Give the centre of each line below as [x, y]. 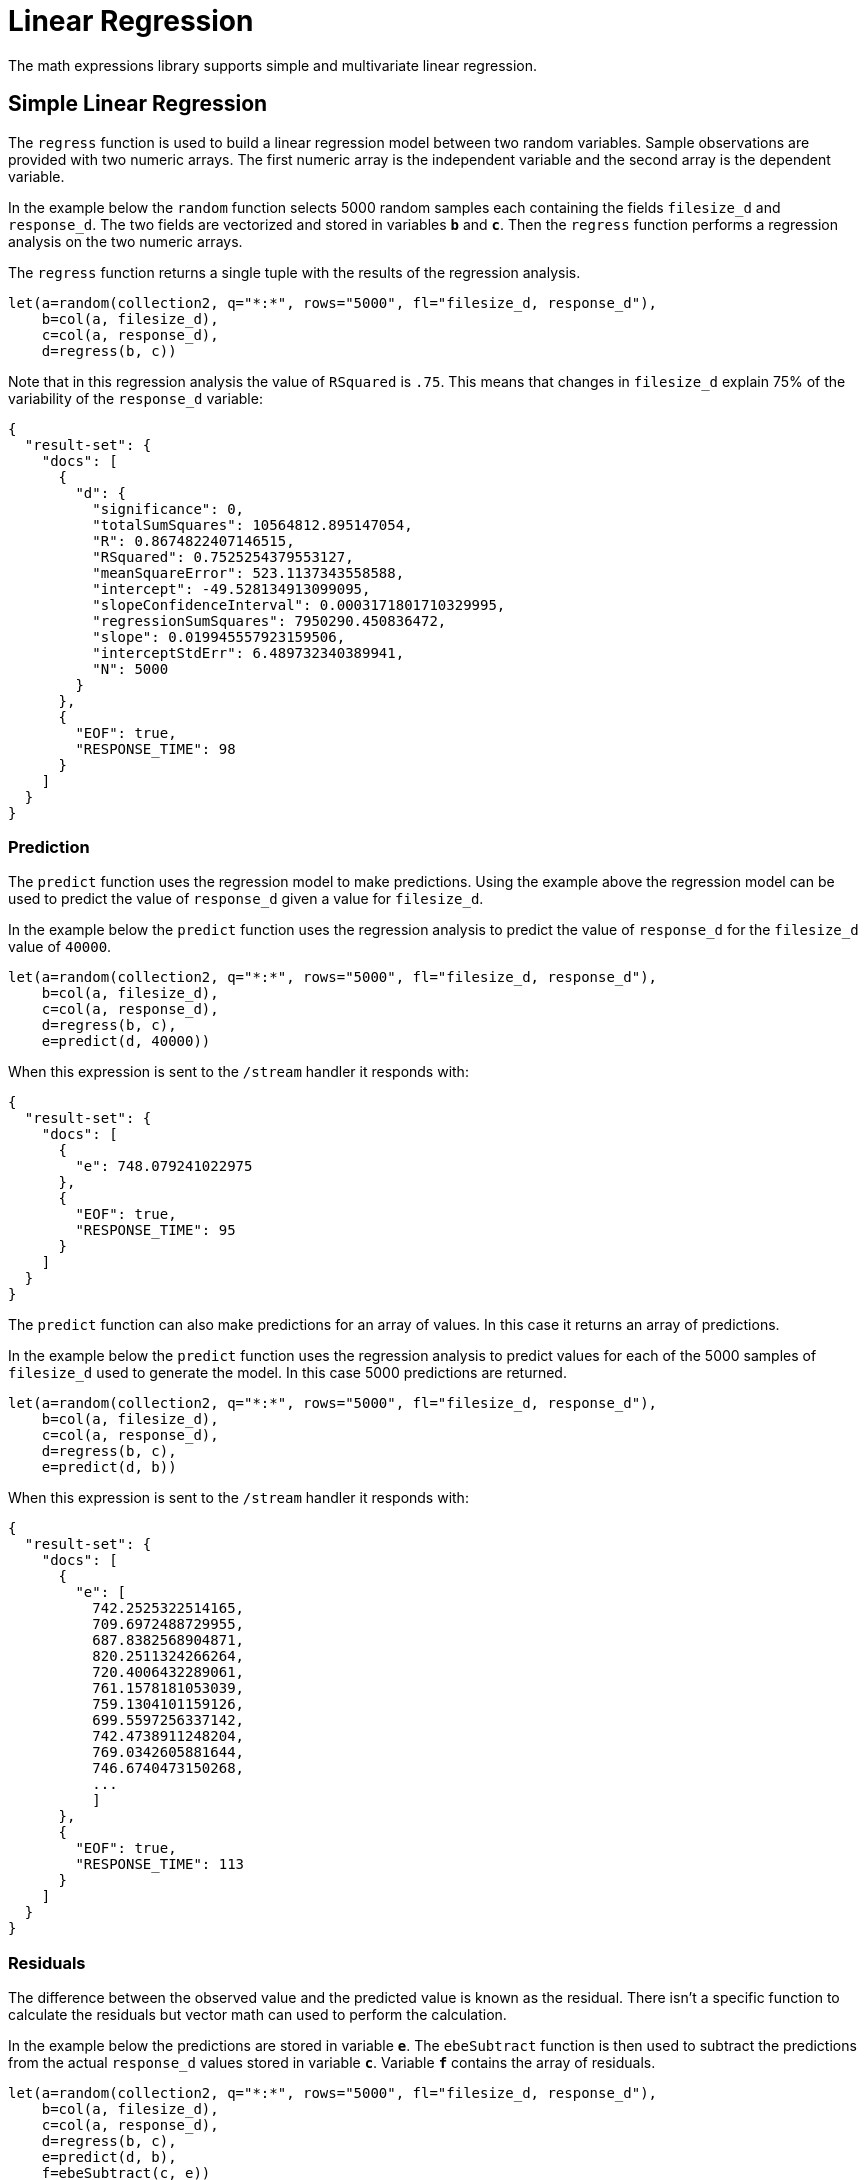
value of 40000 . [60, 947]
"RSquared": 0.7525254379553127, [223, 556]
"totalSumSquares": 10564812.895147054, [252, 524]
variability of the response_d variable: [135, 398]
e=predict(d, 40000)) [126, 1041]
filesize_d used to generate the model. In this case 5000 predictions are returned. [287, 1373]
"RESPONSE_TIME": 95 [155, 1230]
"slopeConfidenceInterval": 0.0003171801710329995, [299, 604]
